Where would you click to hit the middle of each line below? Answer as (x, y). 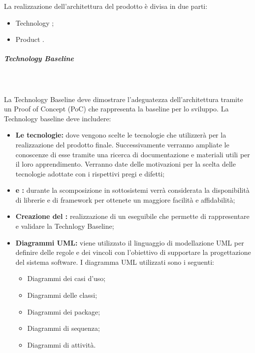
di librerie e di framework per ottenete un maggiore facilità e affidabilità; (125, 199)
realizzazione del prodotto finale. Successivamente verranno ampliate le (122, 144)
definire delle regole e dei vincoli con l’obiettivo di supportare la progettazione (133, 252)
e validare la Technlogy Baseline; (65, 226)
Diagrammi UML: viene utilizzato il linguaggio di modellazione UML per (130, 242)
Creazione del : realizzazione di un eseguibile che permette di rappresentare (132, 216)
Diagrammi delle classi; (62, 295)
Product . (30, 39)
